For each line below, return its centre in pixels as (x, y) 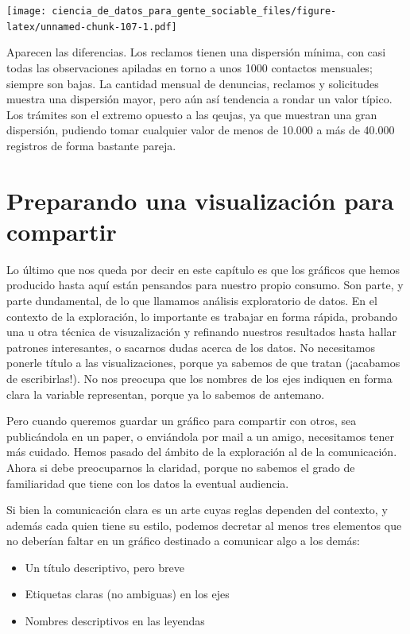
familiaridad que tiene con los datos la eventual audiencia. (148, 483)
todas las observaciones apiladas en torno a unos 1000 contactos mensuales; (190, 67)
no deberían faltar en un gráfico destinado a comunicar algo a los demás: (183, 541)
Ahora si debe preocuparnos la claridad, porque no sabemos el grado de (181, 467)
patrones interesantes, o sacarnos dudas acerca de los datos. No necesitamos (191, 347)
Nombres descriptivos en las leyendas (115, 621)
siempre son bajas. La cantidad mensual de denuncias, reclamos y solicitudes (193, 83)
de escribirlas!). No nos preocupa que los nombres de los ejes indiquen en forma (199, 378)
